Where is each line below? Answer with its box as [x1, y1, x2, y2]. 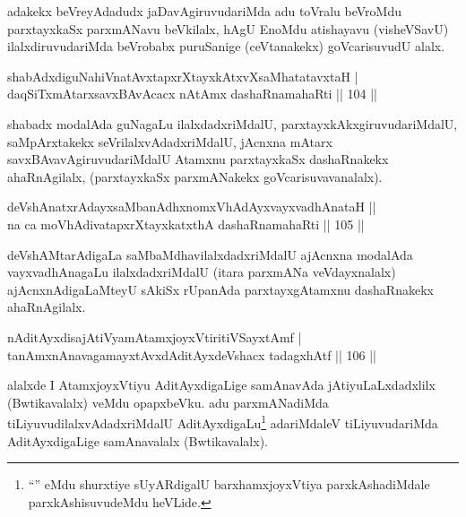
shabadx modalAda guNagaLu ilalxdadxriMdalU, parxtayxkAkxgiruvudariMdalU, [7, 114, 458, 133]
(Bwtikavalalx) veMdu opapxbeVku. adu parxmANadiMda [7, 392, 329, 411]
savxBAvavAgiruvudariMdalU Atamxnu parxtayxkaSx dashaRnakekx [7, 150, 389, 168]
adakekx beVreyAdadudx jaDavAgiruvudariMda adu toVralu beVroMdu [7, 2, 401, 20]
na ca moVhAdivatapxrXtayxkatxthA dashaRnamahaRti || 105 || [7, 214, 365, 233]
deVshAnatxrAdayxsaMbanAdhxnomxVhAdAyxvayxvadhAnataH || [7, 197, 376, 216]
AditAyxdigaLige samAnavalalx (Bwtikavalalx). [7, 431, 268, 450]
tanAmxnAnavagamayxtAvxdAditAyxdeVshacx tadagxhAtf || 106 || [7, 345, 376, 364]
